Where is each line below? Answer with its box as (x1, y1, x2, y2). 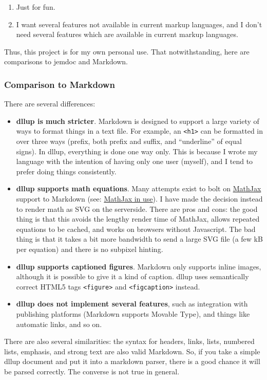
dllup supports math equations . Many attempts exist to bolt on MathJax (16, 183, 261, 194)
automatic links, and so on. (16, 318, 102, 329)
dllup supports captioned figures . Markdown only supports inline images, (16, 261, 261, 272)
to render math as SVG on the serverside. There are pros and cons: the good (16, 203, 258, 214)
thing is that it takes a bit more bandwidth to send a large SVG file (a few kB (16, 233, 263, 244)
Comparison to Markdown (4, 78, 115, 91)
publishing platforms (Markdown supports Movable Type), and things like (16, 309, 250, 319)
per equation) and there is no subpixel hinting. (16, 243, 163, 254)
